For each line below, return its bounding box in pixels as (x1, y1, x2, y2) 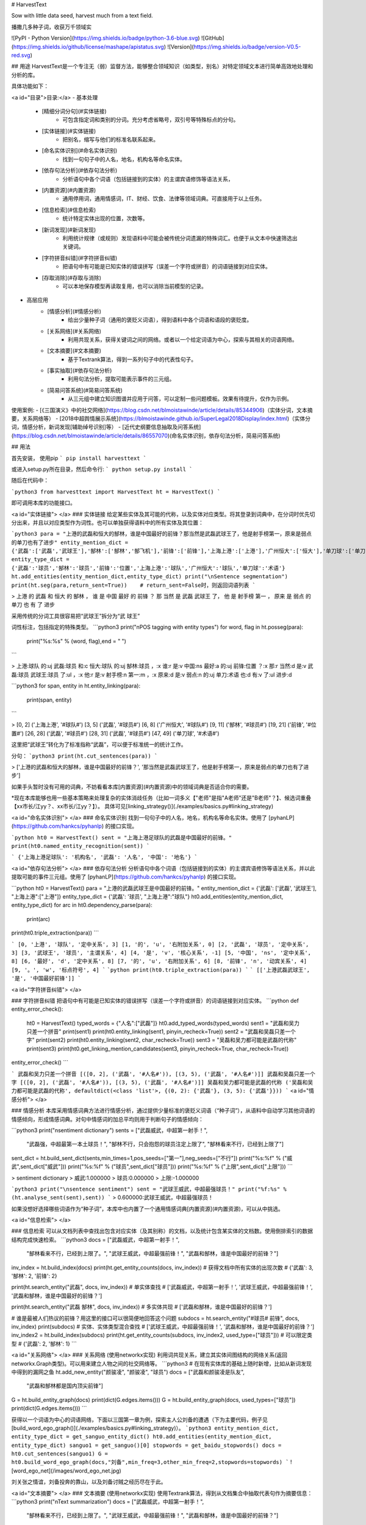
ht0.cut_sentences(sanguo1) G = (11, 1451, 108, 1457)
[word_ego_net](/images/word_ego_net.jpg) (11, 1467, 121, 1474)
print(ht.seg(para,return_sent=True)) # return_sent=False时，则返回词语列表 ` (11, 581, 256, 589)
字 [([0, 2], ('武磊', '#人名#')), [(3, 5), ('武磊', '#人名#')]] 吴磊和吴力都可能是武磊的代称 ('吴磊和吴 (11, 1079, 314, 1086)
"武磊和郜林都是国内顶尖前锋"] (26, 1382, 104, 1390)
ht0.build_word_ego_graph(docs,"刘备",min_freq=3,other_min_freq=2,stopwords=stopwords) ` (11, 1459, 289, 1466)
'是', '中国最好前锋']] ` (11, 975, 82, 982)
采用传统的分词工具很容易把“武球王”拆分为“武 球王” (11, 612, 140, 619)
